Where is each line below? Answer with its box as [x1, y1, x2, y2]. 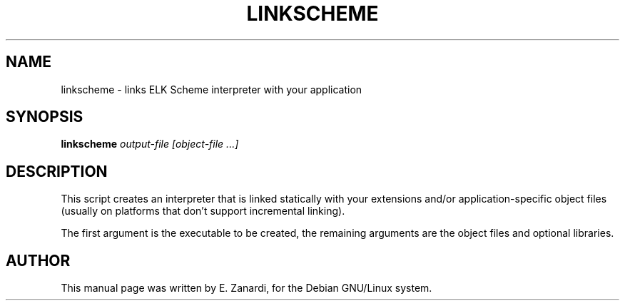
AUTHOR [6, 251, 71, 270]
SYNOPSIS [6, 108, 83, 126]
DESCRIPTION [6, 162, 108, 180]
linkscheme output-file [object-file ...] [61, 138, 239, 151]
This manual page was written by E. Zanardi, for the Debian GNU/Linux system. [61, 282, 432, 295]
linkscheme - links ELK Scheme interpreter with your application [61, 83, 362, 96]
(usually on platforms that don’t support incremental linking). [61, 205, 345, 218]
